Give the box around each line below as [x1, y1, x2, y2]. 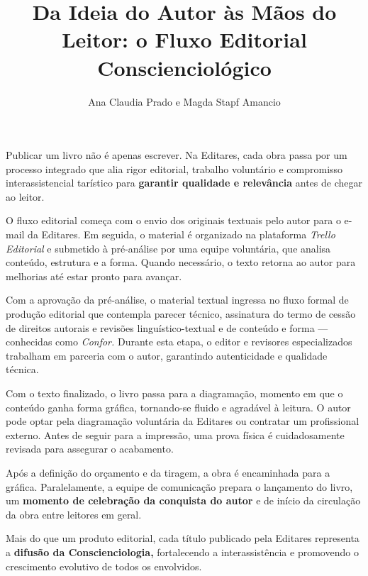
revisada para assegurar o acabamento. [6, 441, 174, 456]
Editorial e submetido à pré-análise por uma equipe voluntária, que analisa [6, 240, 331, 255]
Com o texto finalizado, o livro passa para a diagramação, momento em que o [6, 386, 343, 400]
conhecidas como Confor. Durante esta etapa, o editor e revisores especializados [6, 334, 352, 349]
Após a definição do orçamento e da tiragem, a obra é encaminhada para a [6, 465, 330, 480]
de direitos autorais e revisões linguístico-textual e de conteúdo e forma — [6, 320, 328, 335]
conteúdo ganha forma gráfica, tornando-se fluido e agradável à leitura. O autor [6, 399, 351, 414]
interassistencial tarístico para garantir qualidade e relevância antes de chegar [6, 175, 362, 190]
